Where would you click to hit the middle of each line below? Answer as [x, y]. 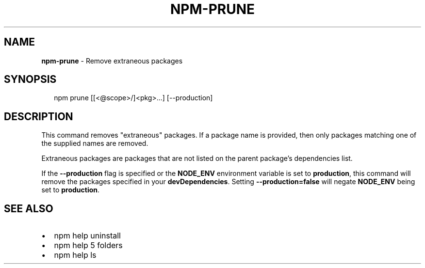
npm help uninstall [87, 236]
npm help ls [75, 255]
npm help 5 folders [88, 245]
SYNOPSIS [30, 79]
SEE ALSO [29, 208]
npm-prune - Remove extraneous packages [112, 61]
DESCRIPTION [39, 116]
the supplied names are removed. [95, 143]
